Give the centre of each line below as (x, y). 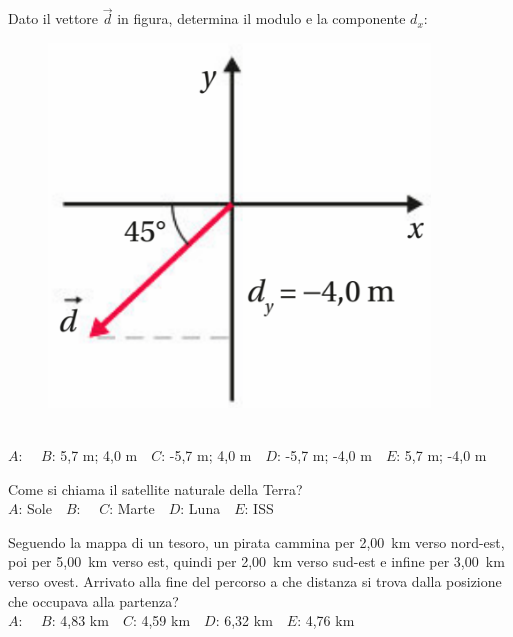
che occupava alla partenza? (93, 600)
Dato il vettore (53, 18)
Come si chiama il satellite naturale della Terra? (155, 488)
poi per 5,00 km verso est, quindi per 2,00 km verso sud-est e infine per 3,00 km (256, 561)
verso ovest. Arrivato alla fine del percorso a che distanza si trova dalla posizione (255, 580)
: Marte (132, 508)
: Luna (200, 508)
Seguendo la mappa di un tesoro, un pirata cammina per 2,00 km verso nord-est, (256, 541)
